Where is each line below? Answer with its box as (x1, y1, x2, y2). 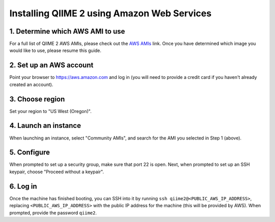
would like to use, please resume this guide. (9, 47, 102, 53)
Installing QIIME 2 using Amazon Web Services (9, 8, 212, 19)
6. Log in (9, 182, 38, 190)
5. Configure (9, 148, 50, 157)
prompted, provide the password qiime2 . (9, 209, 97, 216)
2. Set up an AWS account (9, 61, 94, 70)
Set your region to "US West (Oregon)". (9, 108, 92, 114)
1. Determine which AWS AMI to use (9, 27, 125, 36)
